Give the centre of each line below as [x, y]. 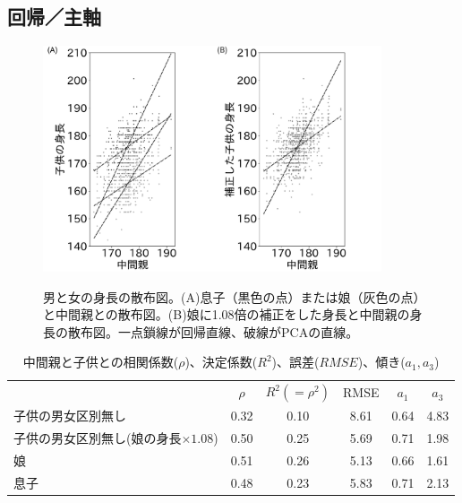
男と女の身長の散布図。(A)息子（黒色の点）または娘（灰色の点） [231, 296]
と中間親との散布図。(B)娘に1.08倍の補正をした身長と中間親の [227, 314]
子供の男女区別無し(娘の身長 [98, 438]
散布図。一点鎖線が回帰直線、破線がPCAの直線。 [213, 331]
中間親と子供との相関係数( [101, 362]
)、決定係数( [221, 362]
